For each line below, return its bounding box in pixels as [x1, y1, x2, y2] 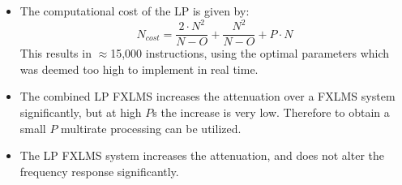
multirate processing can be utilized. [61, 119, 242, 136]
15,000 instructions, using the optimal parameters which [110, 45, 390, 62]
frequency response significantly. [19, 162, 179, 179]
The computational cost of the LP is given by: [19, 2, 250, 19]
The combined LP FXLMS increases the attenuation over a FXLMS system [19, 88, 396, 105]
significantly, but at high [19, 103, 142, 120]
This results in [19, 45, 92, 62]
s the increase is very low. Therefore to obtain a [152, 103, 390, 120]
